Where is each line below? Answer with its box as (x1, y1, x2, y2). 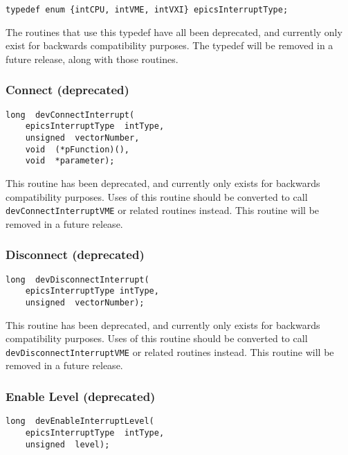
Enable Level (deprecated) (6, 387, 156, 404)
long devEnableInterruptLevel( (6, 416, 154, 427)
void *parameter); (25, 156, 115, 166)
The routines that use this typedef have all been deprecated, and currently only (6, 24, 342, 39)
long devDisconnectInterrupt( (6, 274, 149, 285)
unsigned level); (25, 439, 110, 449)
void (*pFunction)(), (25, 144, 129, 154)
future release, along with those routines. (6, 51, 178, 66)
